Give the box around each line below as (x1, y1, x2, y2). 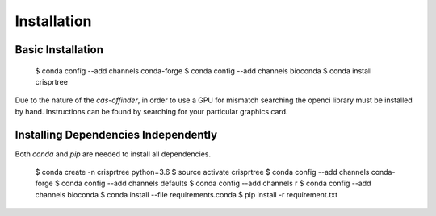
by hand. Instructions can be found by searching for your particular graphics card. (15, 106, 288, 116)
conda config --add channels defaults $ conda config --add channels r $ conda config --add (61, 178, 371, 189)
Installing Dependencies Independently (15, 127, 218, 141)
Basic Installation (15, 43, 104, 56)
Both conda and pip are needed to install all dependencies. (15, 149, 212, 159)
